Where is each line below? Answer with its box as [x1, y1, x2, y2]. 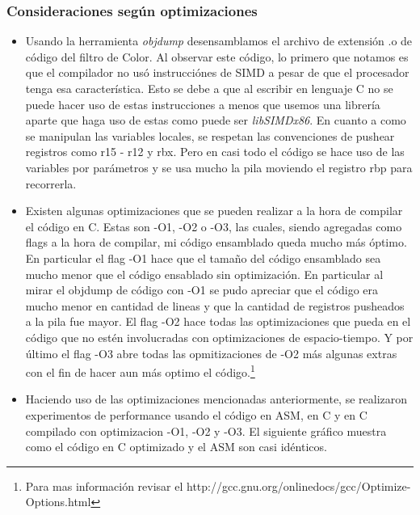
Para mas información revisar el [25, 477, 183, 494]
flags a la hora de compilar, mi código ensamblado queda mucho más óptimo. [25, 234, 407, 251]
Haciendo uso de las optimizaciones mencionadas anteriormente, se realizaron [25, 390, 408, 407]
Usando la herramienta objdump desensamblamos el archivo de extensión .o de [25, 32, 413, 49]
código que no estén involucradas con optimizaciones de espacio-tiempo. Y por [25, 328, 414, 345]
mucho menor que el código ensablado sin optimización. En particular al [25, 265, 384, 282]
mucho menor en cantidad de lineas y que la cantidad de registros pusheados [25, 297, 405, 314]
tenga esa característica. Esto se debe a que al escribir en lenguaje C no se [25, 80, 393, 96]
